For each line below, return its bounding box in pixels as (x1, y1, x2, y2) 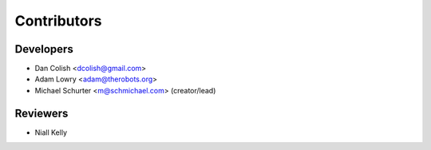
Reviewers (14, 106, 69, 120)
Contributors (14, 12, 103, 30)
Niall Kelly (34, 128, 68, 137)
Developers (14, 42, 73, 56)
